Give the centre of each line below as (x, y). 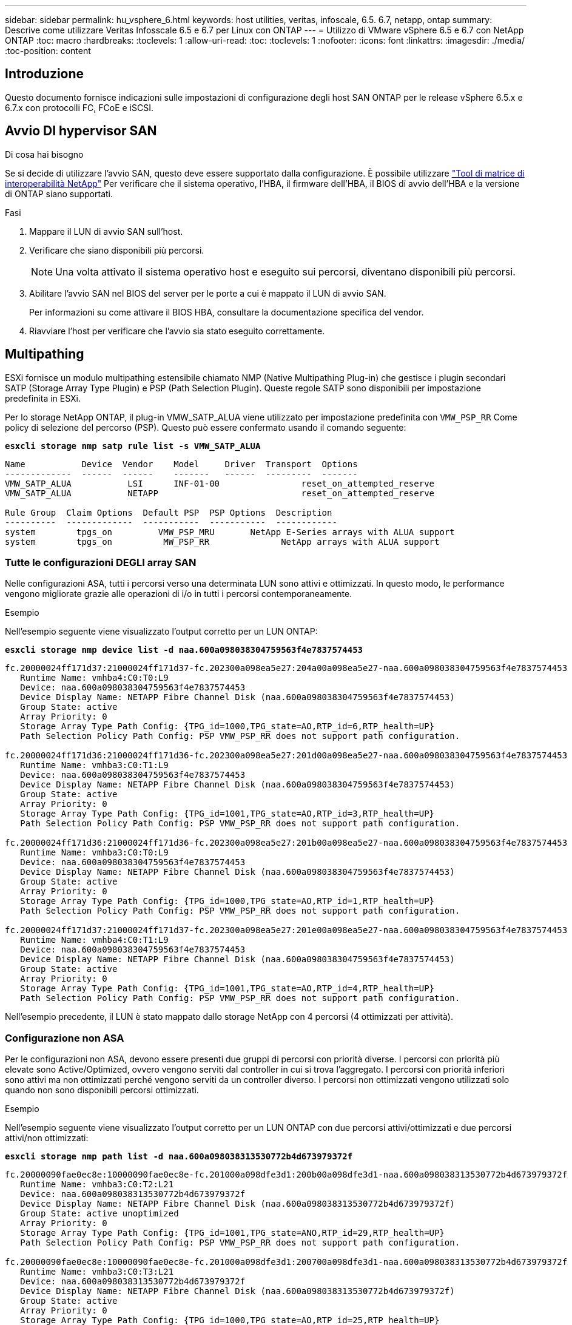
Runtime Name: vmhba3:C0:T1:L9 (94, 765)
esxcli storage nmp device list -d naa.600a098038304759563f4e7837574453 (184, 650)
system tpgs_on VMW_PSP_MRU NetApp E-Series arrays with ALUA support (230, 532)
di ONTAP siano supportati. (59, 194)
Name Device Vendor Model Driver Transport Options (181, 464)
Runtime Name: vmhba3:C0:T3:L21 (97, 1272)
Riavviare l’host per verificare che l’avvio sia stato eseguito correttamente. (177, 331)
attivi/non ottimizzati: (47, 1138)
